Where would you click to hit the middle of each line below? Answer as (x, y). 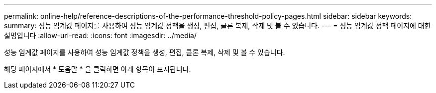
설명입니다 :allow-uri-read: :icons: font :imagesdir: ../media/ (101, 35)
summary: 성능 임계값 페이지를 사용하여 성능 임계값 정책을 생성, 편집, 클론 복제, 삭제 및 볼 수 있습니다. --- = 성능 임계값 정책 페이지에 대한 (218, 25)
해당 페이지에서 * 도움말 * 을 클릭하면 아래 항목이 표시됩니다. (98, 69)
